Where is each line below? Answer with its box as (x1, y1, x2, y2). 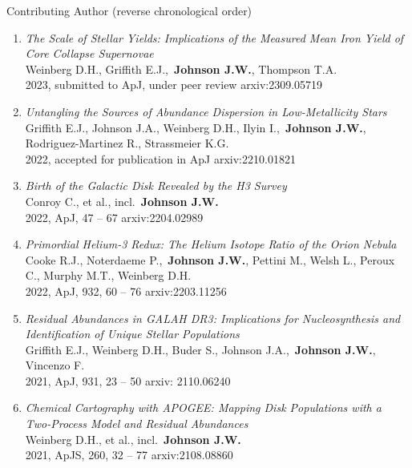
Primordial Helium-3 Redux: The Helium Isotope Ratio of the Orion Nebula (25, 236, 397, 252)
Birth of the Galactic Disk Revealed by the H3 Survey (25, 177, 287, 194)
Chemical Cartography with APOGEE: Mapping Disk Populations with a (25, 399, 382, 416)
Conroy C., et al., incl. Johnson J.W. (25, 192, 219, 209)
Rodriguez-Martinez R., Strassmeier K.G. (25, 135, 229, 151)
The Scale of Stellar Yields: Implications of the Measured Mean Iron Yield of (25, 29, 404, 46)
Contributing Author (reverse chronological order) (6, 2, 252, 18)
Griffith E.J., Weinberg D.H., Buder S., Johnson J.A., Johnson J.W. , (25, 341, 376, 357)
